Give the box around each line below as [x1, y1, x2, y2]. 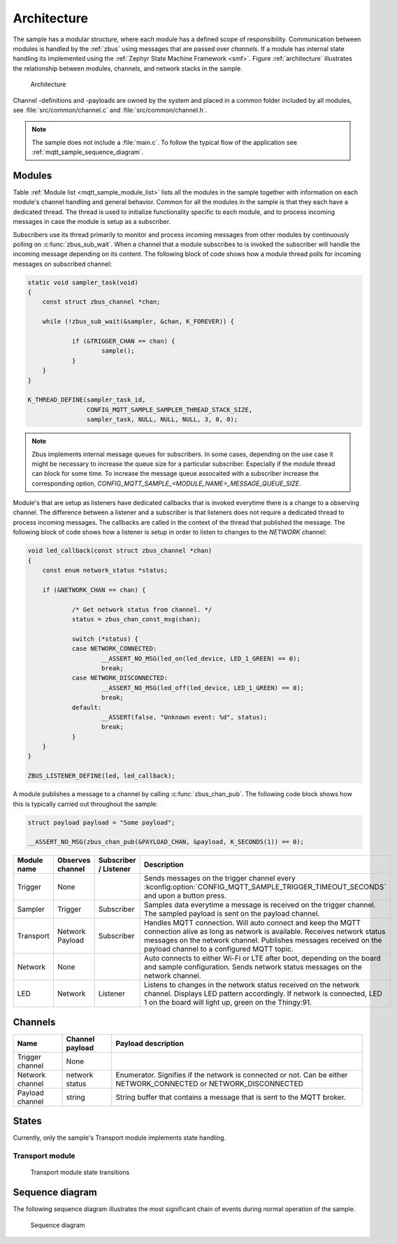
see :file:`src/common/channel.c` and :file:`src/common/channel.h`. [13, 106, 208, 114]
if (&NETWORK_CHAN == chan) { [42, 586, 146, 594]
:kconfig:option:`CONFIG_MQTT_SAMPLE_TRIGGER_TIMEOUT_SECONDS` [143, 882, 387, 892]
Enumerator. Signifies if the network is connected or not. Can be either [115, 1070, 348, 1080]
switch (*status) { [71, 635, 139, 643]
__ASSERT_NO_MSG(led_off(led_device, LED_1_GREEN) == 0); [101, 684, 304, 692]
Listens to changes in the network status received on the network [143, 980, 360, 990]
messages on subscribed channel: [13, 260, 112, 268]
